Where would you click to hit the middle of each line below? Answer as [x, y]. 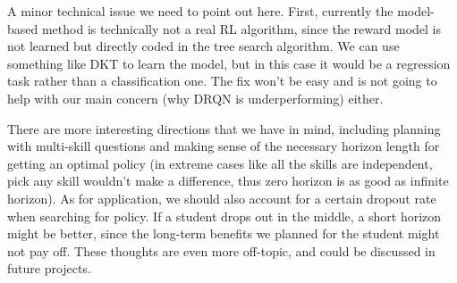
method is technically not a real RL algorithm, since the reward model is [241, 28]
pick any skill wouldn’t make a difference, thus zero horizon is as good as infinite [228, 181]
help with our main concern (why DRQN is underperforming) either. [195, 98]
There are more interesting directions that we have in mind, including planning [224, 128]
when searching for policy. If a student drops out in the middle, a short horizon [224, 216]
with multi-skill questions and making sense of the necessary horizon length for [224, 146]
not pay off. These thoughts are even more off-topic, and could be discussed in [221, 250]
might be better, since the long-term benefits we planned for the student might [224, 233]
